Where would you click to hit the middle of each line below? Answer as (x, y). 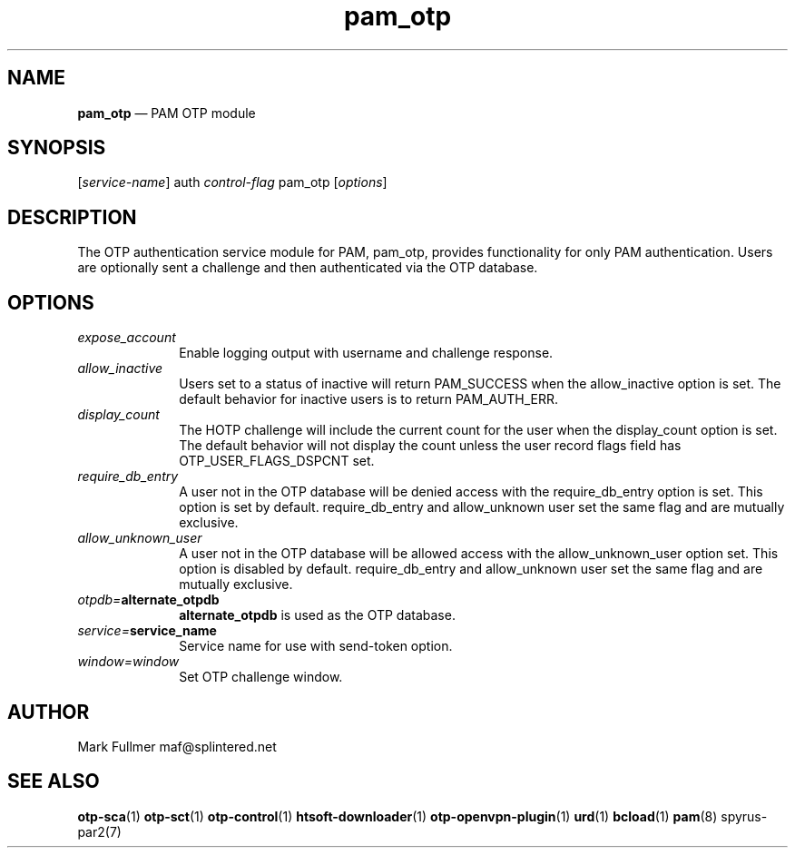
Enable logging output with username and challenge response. (366, 353)
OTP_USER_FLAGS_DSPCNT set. (277, 461)
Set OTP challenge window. (261, 677)
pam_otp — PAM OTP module (167, 113)
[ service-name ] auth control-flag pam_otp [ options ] (232, 182)
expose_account (127, 338)
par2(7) (99, 831)
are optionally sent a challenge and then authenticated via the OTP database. (308, 268)
